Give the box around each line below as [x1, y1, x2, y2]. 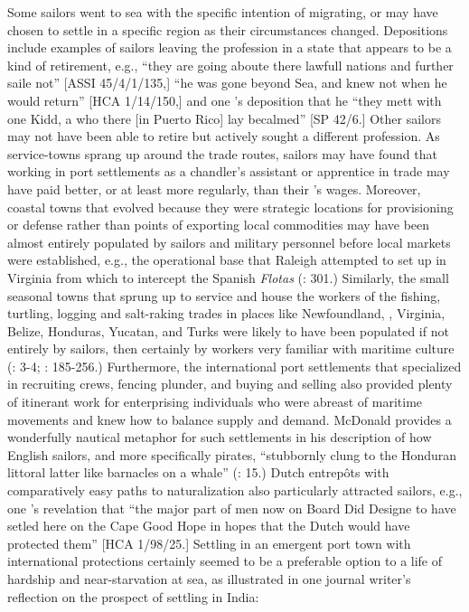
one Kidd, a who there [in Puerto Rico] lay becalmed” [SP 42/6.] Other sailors [7, 108, 442, 127]
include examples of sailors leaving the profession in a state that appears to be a [7, 38, 452, 57]
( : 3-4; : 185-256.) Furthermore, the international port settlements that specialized [7, 356, 462, 375]
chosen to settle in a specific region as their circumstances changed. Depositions [7, 20, 448, 39]
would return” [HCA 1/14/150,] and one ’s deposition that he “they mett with [7, 90, 442, 109]
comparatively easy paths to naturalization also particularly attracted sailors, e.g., [7, 481, 463, 500]
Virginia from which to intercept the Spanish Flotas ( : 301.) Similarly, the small [7, 268, 449, 287]
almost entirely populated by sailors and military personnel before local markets [7, 232, 451, 251]
